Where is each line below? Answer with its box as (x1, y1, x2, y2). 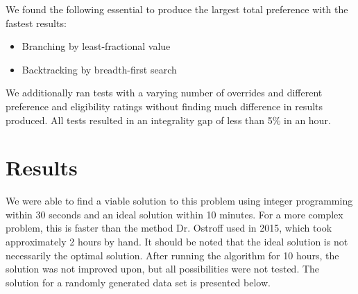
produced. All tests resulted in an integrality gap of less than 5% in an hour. (6, 112, 331, 127)
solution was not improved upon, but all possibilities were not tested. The (6, 261, 320, 276)
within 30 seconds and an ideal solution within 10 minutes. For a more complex (6, 207, 343, 221)
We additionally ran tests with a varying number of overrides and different (6, 85, 323, 100)
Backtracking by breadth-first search (22, 62, 177, 76)
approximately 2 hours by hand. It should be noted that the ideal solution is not (6, 234, 348, 249)
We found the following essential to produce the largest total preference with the (6, 2, 348, 16)
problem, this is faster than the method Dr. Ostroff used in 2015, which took (6, 220, 332, 235)
